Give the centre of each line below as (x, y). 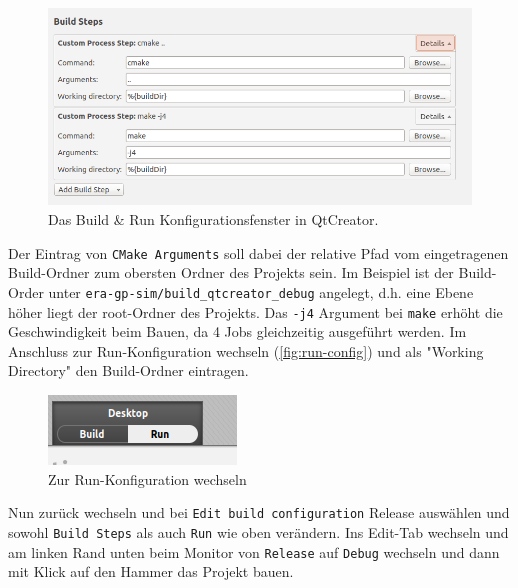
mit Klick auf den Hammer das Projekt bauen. (151, 571)
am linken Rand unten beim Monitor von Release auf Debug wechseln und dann (254, 551)
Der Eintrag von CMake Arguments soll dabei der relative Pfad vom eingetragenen (258, 252)
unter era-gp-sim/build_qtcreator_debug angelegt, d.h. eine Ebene (261, 291)
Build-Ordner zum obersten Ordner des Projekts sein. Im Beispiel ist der (231, 272)
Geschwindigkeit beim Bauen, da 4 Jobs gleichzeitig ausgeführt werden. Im (237, 331)
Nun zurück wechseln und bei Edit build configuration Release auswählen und (259, 512)
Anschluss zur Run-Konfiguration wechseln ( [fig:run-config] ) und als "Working (246, 350)
